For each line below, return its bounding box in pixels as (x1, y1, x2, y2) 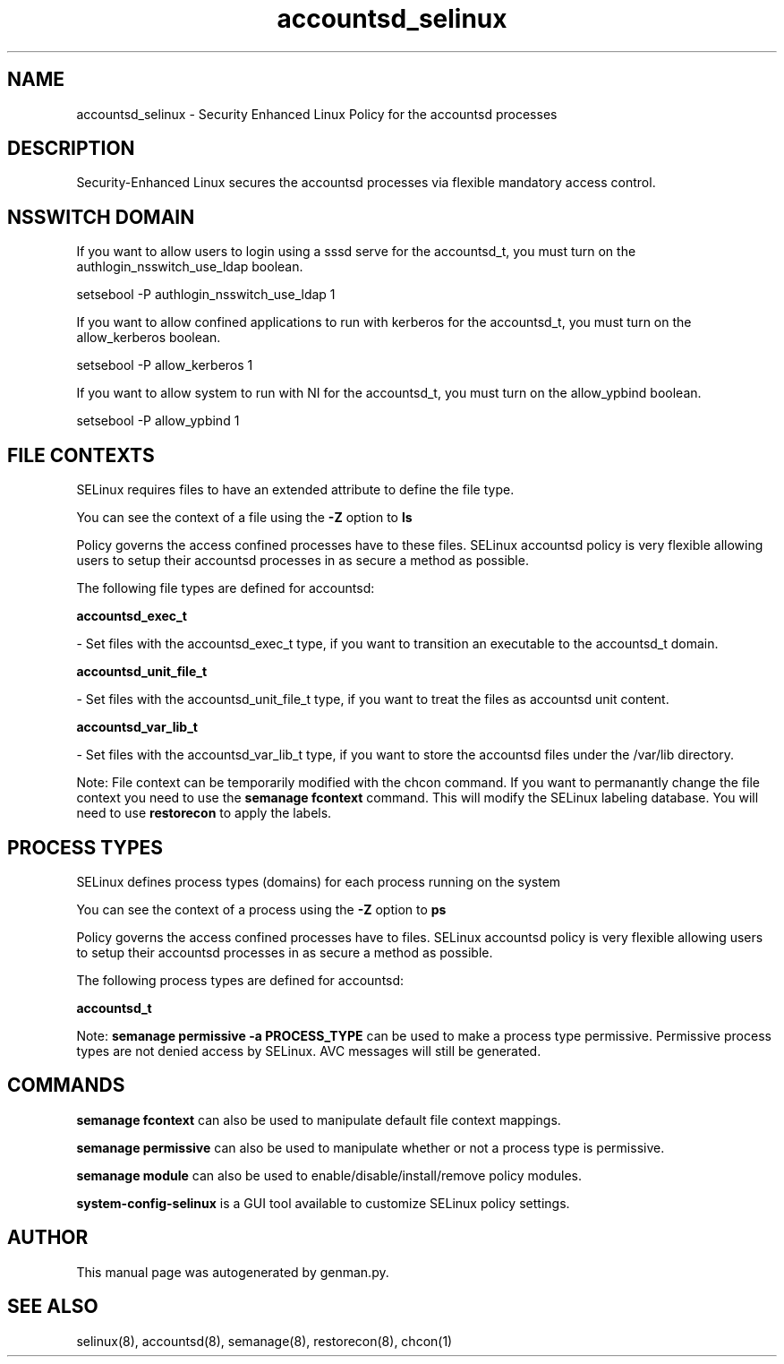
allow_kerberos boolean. (76, 330, 221, 346)
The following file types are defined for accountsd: (76, 580, 375, 596)
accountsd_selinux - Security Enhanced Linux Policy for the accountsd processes (76, 106, 558, 122)
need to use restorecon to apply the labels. (76, 805, 332, 821)
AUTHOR (7, 1226, 89, 1249)
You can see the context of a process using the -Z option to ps (76, 901, 447, 917)
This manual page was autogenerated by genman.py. (76, 1264, 389, 1280)
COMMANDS (7, 1074, 125, 1097)
